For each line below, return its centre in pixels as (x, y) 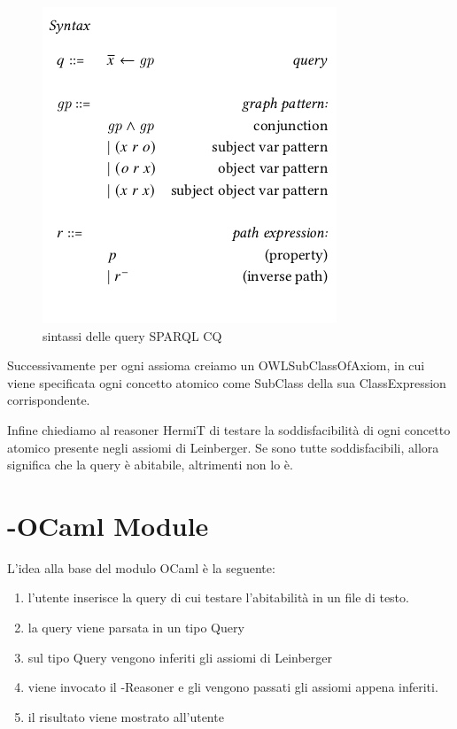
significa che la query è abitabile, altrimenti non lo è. (150, 465)
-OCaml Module (108, 525)
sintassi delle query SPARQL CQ (132, 335)
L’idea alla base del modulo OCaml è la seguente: (141, 567)
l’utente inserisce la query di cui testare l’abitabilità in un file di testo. (218, 597)
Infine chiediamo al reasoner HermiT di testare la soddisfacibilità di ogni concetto (229, 429)
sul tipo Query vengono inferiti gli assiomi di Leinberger (180, 657)
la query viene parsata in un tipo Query (136, 628)
